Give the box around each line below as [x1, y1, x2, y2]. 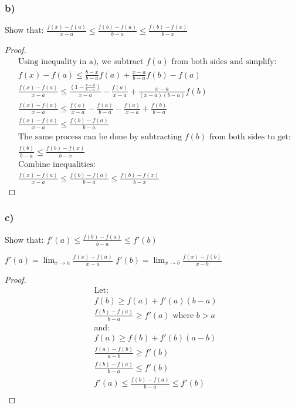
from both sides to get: [209, 133, 291, 142]
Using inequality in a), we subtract [18, 57, 144, 66]
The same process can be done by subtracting [18, 133, 182, 142]
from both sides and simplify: [171, 57, 277, 66]
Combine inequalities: [18, 160, 96, 169]
